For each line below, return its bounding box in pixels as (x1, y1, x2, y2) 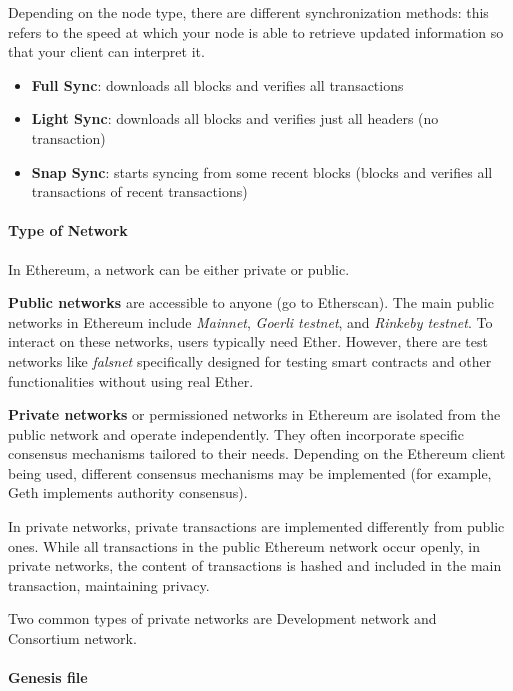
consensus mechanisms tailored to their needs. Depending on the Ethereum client (8, 443, 506, 464)
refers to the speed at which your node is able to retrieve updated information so (8, 21, 504, 42)
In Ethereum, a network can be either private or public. (8, 258, 350, 279)
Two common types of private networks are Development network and (8, 608, 437, 629)
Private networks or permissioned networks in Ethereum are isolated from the (8, 404, 501, 425)
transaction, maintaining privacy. (8, 574, 210, 595)
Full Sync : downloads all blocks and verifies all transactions (31, 74, 404, 95)
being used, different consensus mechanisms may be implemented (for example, (8, 462, 492, 483)
